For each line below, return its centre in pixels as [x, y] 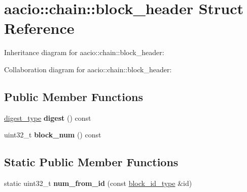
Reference [39, 28]
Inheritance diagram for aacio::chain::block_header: [84, 52]
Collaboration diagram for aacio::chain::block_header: [88, 69]
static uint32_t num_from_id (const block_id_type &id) [98, 183]
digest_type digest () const [48, 117]
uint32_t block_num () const [53, 135]
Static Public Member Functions [91, 162]
